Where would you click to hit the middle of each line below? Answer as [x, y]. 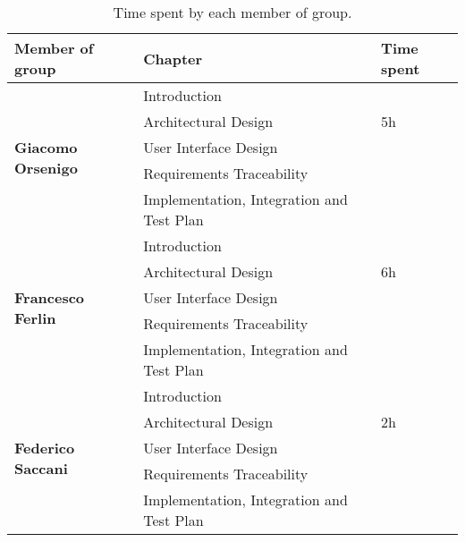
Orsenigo [46, 168]
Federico [45, 448]
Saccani [41, 468]
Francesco [50, 297]
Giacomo [46, 147]
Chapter [173, 58]
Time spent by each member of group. [232, 12]
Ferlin [35, 318]
